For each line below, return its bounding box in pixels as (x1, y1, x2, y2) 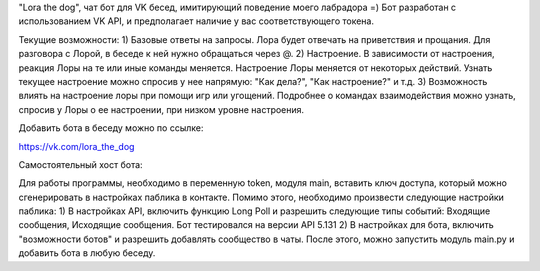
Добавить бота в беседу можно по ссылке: (18, 122, 204, 134)
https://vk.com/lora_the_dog (18, 140, 135, 152)
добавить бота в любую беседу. (18, 247, 156, 259)
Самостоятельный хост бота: (18, 158, 144, 170)
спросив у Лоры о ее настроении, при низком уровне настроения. (18, 103, 305, 115)
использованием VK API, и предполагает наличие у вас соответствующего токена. (18, 15, 375, 27)
